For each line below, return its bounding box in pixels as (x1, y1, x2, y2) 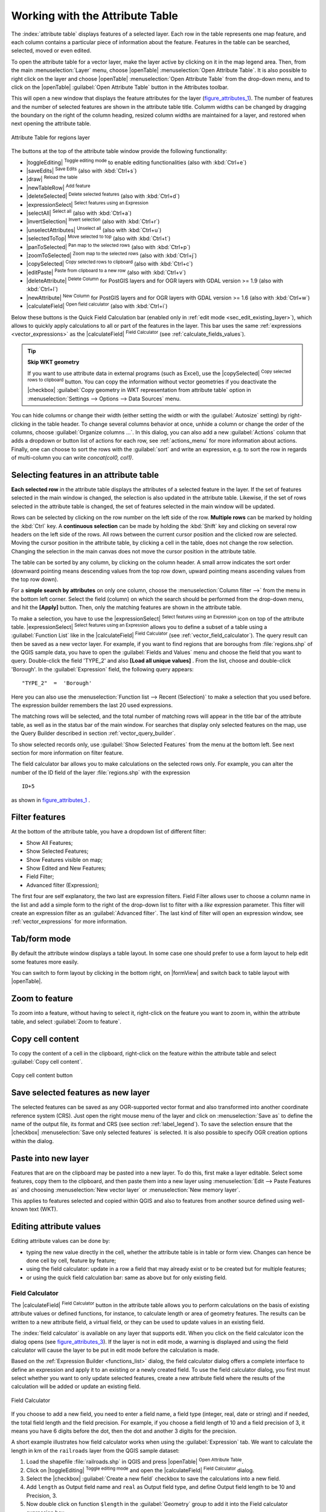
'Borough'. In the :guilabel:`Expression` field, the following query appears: (11, 665, 194, 673)
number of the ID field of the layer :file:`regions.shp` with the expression (11, 769, 190, 776)
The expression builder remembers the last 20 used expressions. (11, 702, 173, 709)
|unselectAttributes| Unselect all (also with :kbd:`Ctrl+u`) (26, 226, 162, 233)
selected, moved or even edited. (11, 47, 92, 54)
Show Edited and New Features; (26, 865, 106, 872)
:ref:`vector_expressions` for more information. (11, 918, 127, 925)
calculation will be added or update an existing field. (11, 1383, 141, 1390)
